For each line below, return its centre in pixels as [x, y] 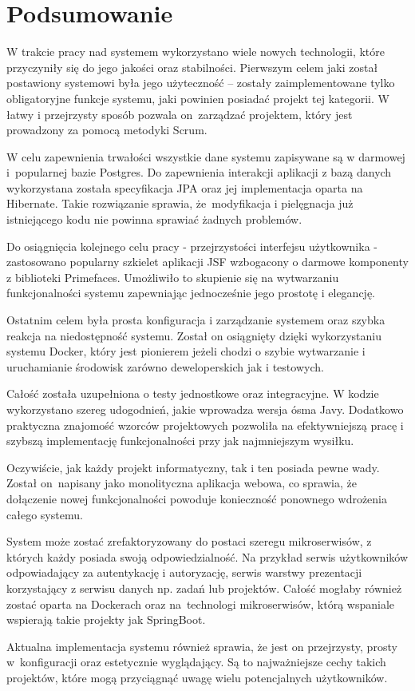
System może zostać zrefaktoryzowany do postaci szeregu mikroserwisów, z [189, 541]
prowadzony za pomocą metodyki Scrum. [107, 130]
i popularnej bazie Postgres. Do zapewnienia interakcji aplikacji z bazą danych [199, 172]
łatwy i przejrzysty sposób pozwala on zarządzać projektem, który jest [180, 114]
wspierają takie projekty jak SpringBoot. [106, 620]
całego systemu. [45, 514]
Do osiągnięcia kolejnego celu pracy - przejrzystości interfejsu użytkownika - [192, 246]
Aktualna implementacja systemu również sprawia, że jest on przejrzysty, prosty [202, 646]
